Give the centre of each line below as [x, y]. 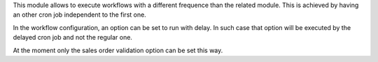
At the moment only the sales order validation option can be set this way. [118, 50]
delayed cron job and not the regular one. [73, 38]
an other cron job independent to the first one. [79, 15]
